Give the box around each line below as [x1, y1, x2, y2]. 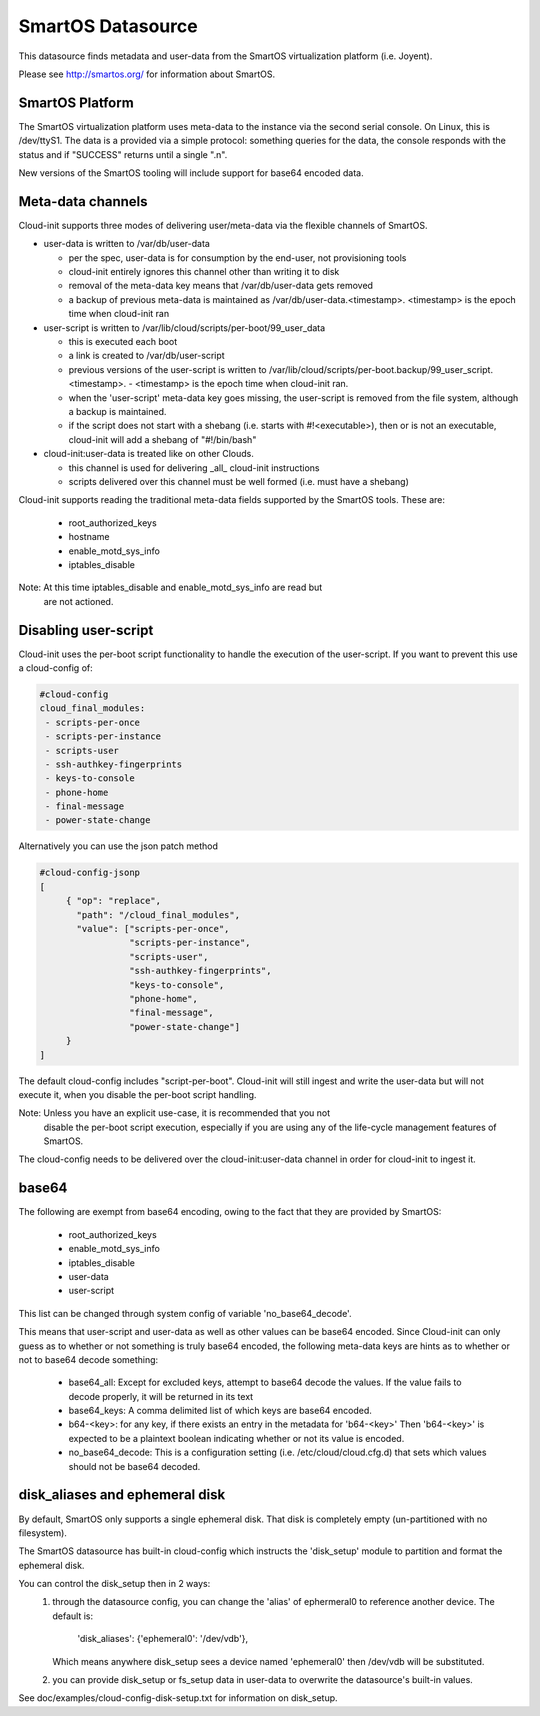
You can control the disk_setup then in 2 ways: [18, 1578, 211, 1590]
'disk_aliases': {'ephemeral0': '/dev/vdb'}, [77, 1633, 249, 1645]
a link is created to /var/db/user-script [68, 350, 225, 362]
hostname [68, 531, 110, 543]
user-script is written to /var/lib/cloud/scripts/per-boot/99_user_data [43, 321, 326, 334]
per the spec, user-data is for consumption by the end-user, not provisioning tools [68, 251, 407, 264]
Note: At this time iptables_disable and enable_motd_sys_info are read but [18, 581, 323, 594]
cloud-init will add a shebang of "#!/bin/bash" [68, 433, 257, 445]
